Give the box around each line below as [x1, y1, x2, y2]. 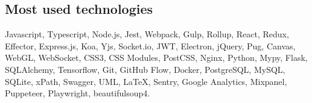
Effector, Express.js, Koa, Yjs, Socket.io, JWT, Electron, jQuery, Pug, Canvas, [5, 39, 296, 52]
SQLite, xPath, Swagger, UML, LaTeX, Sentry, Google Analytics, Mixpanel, [5, 75, 287, 87]
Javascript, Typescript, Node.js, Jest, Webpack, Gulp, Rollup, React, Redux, [5, 28, 289, 40]
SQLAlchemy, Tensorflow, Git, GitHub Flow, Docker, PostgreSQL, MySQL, [5, 63, 285, 75]
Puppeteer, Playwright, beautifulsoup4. [5, 87, 150, 99]
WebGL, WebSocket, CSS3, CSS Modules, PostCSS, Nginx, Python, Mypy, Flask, [5, 51, 308, 64]
